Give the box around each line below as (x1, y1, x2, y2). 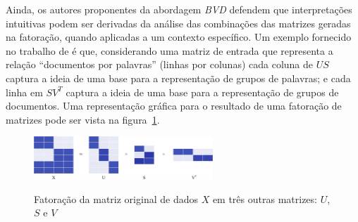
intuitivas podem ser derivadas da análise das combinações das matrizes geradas (6, 15, 351, 30)
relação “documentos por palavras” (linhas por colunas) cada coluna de (6, 57, 314, 72)
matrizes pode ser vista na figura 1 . (6, 112, 160, 126)
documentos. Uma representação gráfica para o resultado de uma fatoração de (6, 98, 342, 113)
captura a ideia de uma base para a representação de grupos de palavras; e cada (6, 70, 351, 85)
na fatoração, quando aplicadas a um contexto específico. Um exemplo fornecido (6, 30, 352, 44)
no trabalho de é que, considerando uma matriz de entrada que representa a (6, 43, 333, 58)
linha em (6, 84, 43, 99)
